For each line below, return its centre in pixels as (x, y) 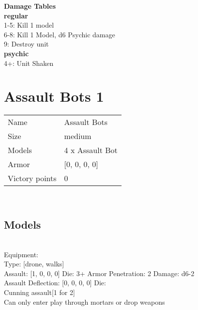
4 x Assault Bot (91, 150)
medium (78, 136)
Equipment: (21, 254)
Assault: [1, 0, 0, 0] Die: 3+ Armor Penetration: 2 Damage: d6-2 (99, 273)
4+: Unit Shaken (29, 63)
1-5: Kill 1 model (29, 25)
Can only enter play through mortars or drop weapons (84, 302)
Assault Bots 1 (54, 96)
